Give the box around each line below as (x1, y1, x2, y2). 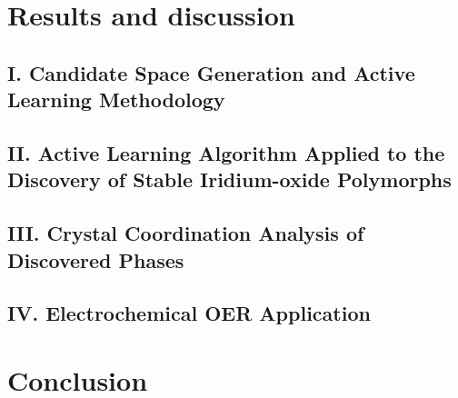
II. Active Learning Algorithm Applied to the (7, 138, 445, 166)
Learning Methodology (7, 85, 225, 114)
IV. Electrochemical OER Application (7, 299, 371, 327)
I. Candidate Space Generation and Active (7, 58, 415, 86)
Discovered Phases (7, 245, 184, 274)
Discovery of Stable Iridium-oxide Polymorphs (7, 165, 452, 194)
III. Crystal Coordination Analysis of (7, 219, 364, 247)
